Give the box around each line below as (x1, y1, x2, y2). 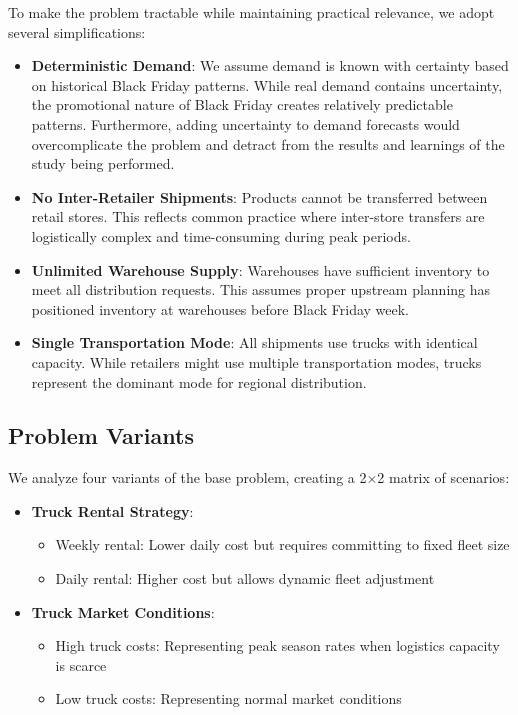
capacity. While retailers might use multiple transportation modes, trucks (31, 351, 482, 372)
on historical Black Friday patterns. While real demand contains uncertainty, (31, 74, 503, 95)
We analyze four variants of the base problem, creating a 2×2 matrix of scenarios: (8, 467, 510, 488)
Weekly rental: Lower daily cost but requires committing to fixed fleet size (55, 534, 510, 555)
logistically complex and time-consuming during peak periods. (31, 225, 411, 246)
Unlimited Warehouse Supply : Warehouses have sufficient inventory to (31, 259, 490, 280)
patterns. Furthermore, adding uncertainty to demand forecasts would (31, 113, 460, 134)
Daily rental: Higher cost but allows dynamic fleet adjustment (55, 568, 435, 589)
